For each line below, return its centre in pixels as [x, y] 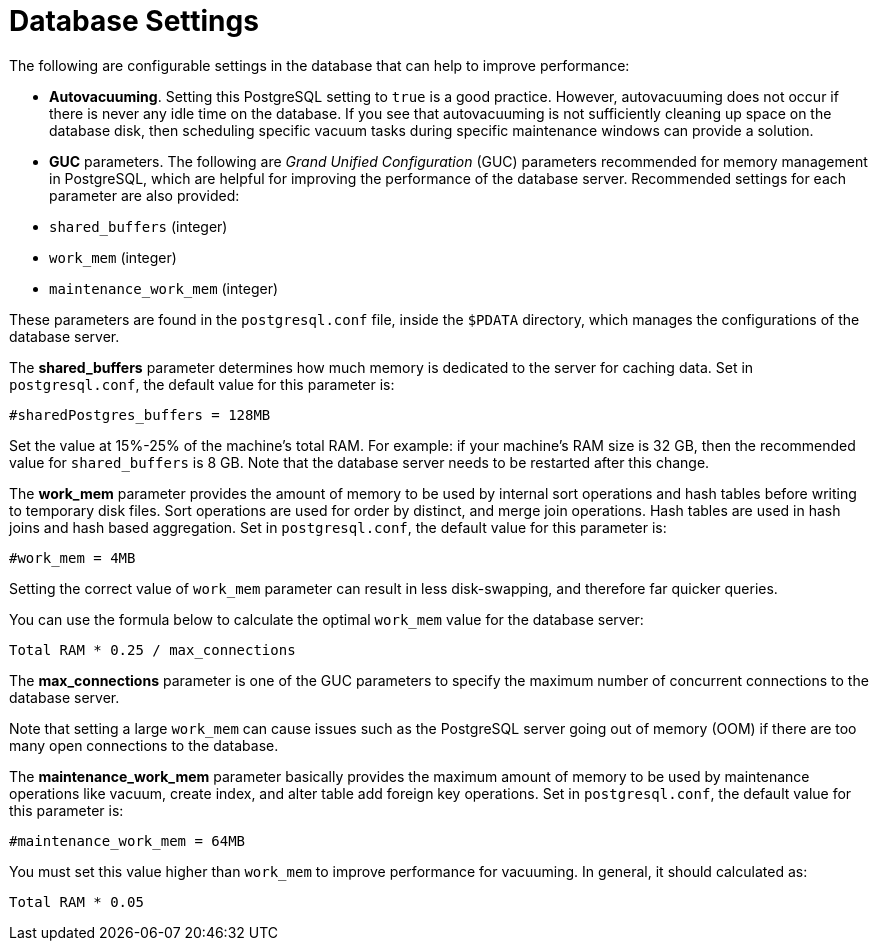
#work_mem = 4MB [72, 557]
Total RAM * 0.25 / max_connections [152, 649]
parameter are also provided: [144, 195]
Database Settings [134, 21]
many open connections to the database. [144, 745]
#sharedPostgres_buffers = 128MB [140, 414]
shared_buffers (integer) [138, 226]
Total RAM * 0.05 [76, 901]
